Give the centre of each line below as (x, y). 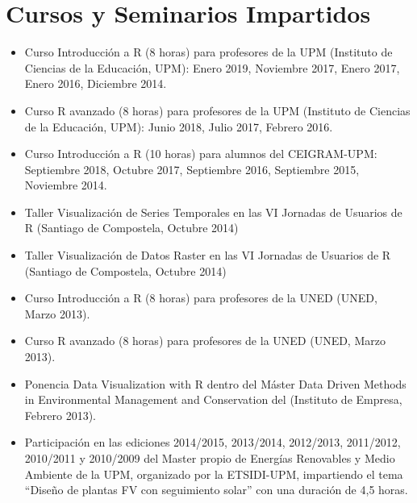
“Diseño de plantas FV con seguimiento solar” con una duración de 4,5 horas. (216, 490)
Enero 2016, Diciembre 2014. (96, 83)
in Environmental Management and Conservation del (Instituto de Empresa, (213, 399)
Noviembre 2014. (66, 185)
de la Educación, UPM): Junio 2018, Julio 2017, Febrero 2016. (179, 126)
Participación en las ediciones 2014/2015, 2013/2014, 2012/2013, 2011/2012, (213, 442)
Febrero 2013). (60, 415)
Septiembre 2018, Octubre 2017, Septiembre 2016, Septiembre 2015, (192, 169)
